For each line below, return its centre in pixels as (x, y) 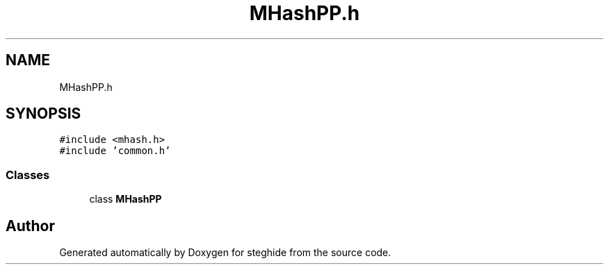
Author (30, 226)
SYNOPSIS (43, 114)
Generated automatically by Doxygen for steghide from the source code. (225, 253)
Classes (28, 175)
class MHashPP (125, 199)
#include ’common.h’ (115, 151)
